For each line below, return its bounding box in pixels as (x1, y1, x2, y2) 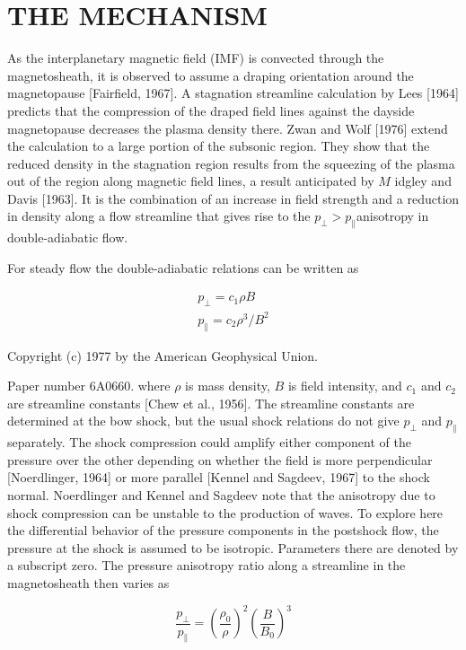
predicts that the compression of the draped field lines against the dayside (7, 101, 415, 119)
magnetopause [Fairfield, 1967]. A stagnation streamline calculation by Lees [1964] (7, 83, 459, 102)
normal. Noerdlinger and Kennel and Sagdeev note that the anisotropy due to (7, 485, 435, 504)
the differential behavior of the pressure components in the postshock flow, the (7, 521, 439, 540)
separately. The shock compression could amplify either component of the (7, 433, 411, 452)
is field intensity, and (287, 376, 402, 395)
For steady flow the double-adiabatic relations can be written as (7, 258, 359, 277)
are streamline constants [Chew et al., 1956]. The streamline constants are (7, 393, 415, 412)
